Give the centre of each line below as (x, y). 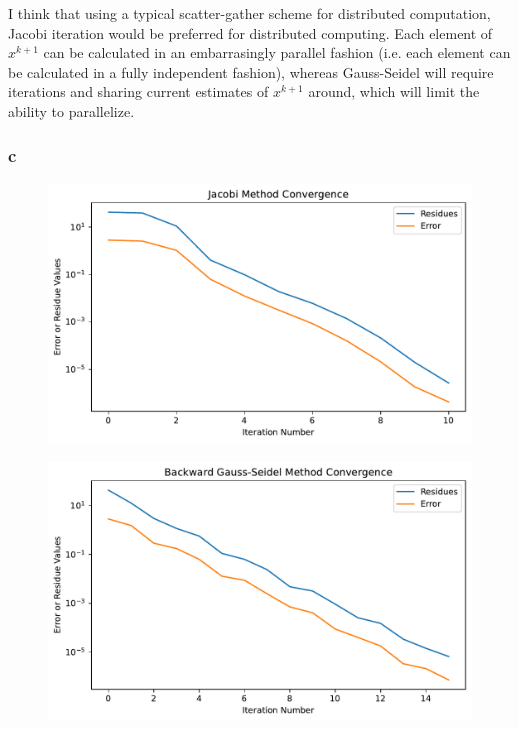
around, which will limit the (394, 91)
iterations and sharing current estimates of (138, 91)
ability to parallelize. (71, 110)
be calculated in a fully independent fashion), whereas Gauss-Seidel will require (251, 71)
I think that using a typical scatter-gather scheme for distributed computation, (249, 13)
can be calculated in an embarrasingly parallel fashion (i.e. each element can (277, 52)
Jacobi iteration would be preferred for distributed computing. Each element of (250, 32)
